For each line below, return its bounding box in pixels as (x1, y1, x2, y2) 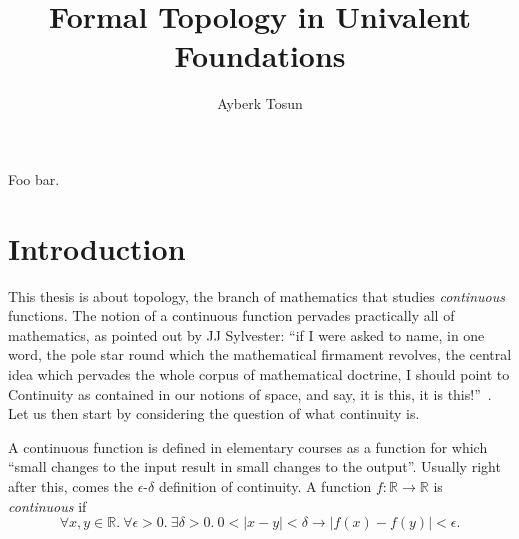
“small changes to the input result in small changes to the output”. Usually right (8, 456, 501, 477)
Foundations (174, 35, 346, 76)
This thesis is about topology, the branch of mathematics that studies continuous (8, 285, 505, 306)
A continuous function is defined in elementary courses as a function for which (8, 436, 488, 457)
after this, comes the (8, 475, 134, 496)
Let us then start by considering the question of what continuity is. (8, 403, 420, 424)
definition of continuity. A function (158, 475, 372, 496)
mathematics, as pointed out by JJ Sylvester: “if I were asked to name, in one (8, 324, 485, 345)
